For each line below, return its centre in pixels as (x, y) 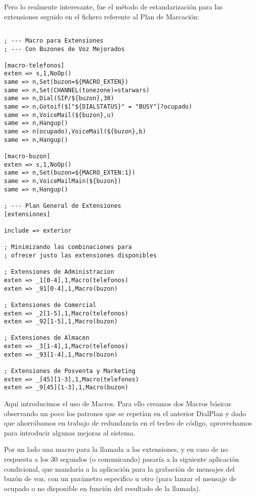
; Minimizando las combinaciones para (68, 247)
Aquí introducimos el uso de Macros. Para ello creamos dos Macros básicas (118, 404)
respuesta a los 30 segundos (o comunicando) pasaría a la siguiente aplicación (122, 459)
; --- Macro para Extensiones (54, 40)
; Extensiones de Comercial (50, 305)
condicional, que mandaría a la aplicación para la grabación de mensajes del (120, 468)
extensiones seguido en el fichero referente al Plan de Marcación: (102, 16)
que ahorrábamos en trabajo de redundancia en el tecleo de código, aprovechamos (128, 423)
